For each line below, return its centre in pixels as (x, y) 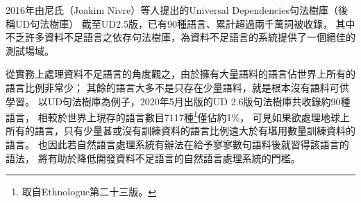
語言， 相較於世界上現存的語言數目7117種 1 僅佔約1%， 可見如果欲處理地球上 (178, 116)
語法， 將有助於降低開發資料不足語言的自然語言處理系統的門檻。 (153, 158)
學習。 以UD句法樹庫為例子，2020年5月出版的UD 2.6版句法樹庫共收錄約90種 (178, 101)
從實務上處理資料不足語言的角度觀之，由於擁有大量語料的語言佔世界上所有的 (180, 74)
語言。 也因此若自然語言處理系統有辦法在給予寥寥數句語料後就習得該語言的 (177, 144)
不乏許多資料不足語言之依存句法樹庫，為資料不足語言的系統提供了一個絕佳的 (180, 37)
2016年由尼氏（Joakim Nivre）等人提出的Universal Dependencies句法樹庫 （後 (177, 10)
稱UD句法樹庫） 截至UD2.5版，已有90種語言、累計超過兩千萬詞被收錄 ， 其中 (180, 23)
